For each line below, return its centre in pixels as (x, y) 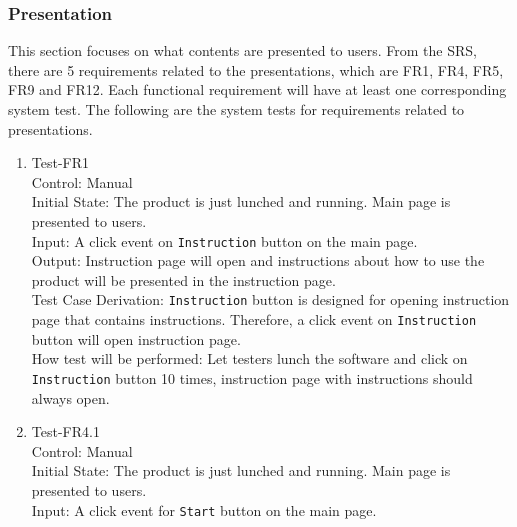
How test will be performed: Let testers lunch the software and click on (249, 358)
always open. (70, 397)
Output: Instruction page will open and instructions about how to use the (258, 260)
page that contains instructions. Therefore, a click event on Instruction (254, 319)
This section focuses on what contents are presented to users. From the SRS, (242, 50)
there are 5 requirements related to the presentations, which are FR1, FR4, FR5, (256, 69)
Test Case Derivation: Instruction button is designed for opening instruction (270, 299)
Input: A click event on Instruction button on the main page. (224, 240)
